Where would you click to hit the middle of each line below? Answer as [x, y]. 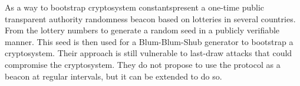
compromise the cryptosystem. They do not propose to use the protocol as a [143, 64]
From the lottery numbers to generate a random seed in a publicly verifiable [142, 30]
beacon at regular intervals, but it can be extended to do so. [113, 76]
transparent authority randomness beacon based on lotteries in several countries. [150, 18]
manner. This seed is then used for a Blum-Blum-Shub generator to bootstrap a [149, 41]
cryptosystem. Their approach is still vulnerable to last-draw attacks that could [149, 53]
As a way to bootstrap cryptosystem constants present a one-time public [135, 7]
